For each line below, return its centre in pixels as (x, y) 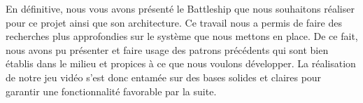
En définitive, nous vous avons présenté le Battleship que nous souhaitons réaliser (180, 8)
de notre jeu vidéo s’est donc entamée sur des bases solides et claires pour (164, 77)
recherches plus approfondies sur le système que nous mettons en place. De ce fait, (182, 36)
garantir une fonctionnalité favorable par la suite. (111, 91)
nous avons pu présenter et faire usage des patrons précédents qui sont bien (167, 49)
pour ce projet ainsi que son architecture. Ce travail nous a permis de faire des (174, 22)
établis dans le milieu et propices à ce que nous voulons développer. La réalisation (181, 63)
